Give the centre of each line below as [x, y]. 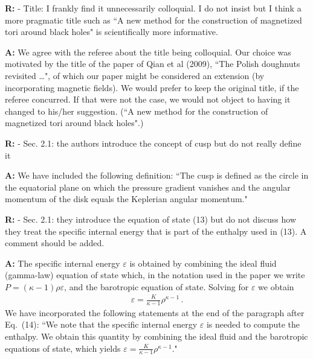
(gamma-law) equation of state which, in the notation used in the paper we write [155, 275]
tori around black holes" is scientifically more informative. [111, 32]
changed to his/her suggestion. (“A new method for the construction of [137, 111]
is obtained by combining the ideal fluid [203, 263]
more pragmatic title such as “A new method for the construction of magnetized [153, 20]
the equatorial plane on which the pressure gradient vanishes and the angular [148, 187]
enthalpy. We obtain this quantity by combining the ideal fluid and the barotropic [156, 336]
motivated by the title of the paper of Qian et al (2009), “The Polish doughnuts [153, 64]
